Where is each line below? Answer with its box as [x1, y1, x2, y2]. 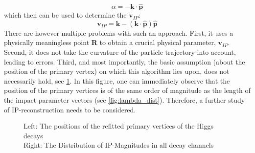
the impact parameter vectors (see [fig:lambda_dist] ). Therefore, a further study [4, 94, 245, 105]
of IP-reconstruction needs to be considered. [4, 104, 136, 114]
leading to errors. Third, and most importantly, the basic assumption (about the [4, 56, 245, 66]
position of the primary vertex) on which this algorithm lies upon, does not [4, 66, 230, 76]
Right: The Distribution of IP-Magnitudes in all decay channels [23, 140, 214, 150]
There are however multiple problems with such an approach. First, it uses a [4, 27, 233, 38]
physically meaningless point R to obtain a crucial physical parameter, [4, 37, 216, 47]
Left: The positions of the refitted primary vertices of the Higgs [23, 121, 213, 131]
